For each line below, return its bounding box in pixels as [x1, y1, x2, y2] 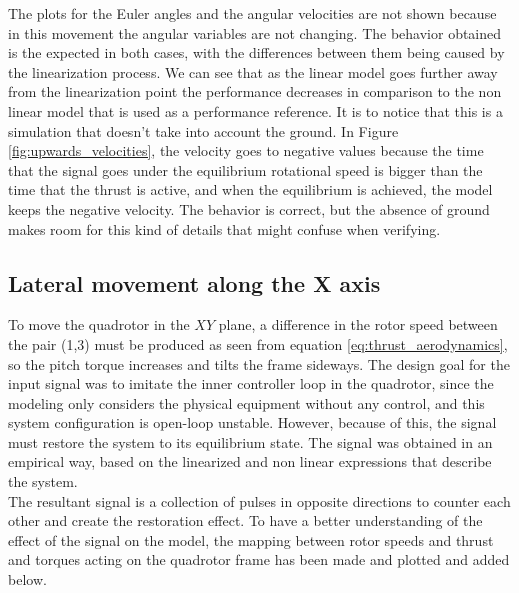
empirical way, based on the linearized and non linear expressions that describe [8, 451, 492, 472]
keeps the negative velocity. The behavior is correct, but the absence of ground [8, 198, 490, 219]
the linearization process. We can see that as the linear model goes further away [8, 61, 498, 82]
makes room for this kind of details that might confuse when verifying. [8, 218, 441, 239]
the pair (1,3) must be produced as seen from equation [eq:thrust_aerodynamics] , [8, 333, 508, 354]
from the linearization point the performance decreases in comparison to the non [8, 81, 502, 102]
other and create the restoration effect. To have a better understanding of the [8, 510, 483, 531]
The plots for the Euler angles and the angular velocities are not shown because [8, 3, 497, 23]
